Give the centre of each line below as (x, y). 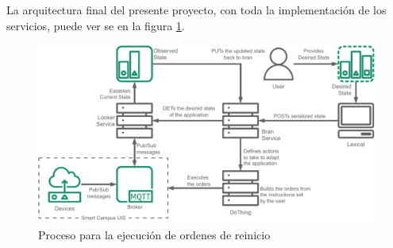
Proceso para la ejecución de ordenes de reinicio (154, 235)
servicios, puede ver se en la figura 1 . (96, 25)
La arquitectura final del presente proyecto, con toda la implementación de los (196, 10)
